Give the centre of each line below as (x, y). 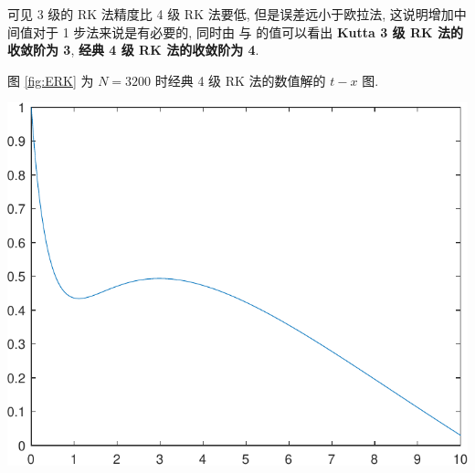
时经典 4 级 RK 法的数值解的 (240, 80)
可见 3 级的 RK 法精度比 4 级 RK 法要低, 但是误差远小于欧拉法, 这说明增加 (231, 14)
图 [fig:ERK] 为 (51, 80)
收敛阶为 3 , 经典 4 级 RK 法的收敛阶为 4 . (133, 50)
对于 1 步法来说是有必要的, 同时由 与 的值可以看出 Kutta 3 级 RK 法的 (248, 32)
